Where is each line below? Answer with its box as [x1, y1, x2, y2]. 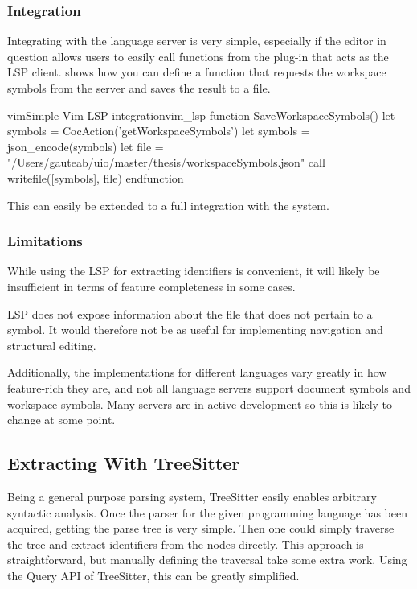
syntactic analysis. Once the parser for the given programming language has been [7, 504, 407, 521]
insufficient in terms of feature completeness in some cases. [7, 278, 296, 294]
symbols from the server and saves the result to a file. [7, 80, 271, 96]
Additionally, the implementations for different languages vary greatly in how [7, 364, 387, 381]
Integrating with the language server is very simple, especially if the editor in [7, 32, 386, 49]
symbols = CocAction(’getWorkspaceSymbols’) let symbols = [7, 122, 310, 139]
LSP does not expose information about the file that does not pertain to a [7, 305, 373, 322]
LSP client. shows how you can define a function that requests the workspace [7, 64, 386, 80]
